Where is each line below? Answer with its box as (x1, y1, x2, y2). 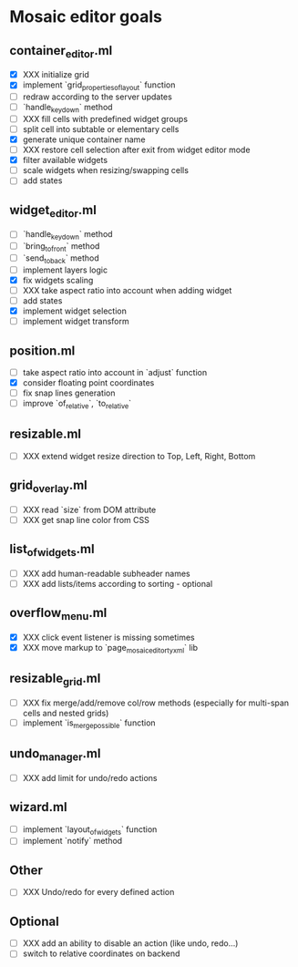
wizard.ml (9, 799, 67, 815)
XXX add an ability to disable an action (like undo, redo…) (22, 938, 239, 949)
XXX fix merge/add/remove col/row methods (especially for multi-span (22, 697, 290, 708)
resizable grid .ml (9, 671, 101, 689)
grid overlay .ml (9, 478, 88, 496)
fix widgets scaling (22, 274, 94, 285)
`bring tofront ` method (22, 241, 100, 253)
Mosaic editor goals (9, 6, 162, 27)
